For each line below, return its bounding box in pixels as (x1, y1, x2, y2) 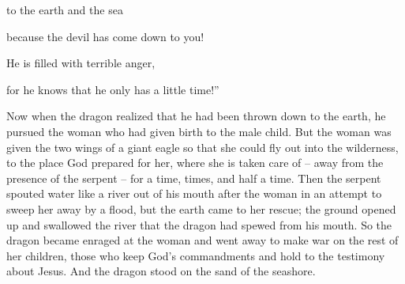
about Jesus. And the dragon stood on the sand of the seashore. (6, 263, 316, 279)
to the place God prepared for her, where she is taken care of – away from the (6, 154, 384, 171)
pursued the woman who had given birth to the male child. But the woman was (6, 123, 392, 139)
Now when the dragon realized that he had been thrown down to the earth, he (6, 108, 386, 124)
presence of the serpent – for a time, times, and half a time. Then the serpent (6, 169, 381, 186)
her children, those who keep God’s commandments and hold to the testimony (6, 247, 385, 263)
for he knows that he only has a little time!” (6, 81, 219, 97)
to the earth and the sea (6, 2, 123, 17)
